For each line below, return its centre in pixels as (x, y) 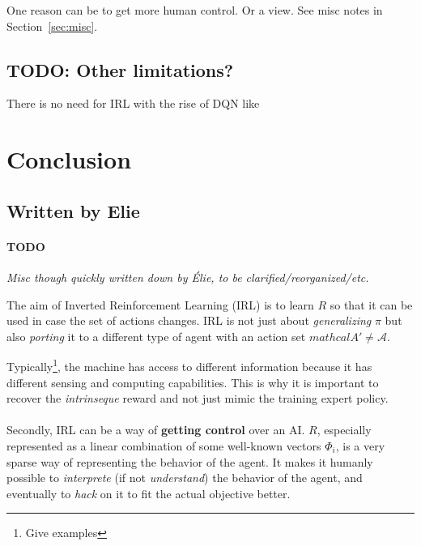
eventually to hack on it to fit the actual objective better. (149, 493)
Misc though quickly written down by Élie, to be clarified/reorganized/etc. (188, 277)
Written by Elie (73, 210)
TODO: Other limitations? (120, 69)
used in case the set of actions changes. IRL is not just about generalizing (189, 320)
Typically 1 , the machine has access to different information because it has (189, 365)
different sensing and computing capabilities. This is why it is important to (193, 382)
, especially (344, 430)
